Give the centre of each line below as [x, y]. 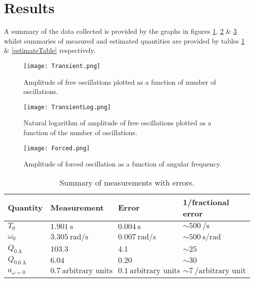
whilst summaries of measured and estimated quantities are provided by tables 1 [124, 40]
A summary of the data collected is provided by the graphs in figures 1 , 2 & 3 [120, 31]
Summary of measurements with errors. [127, 182]
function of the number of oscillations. [80, 132]
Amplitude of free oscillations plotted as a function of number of [120, 82]
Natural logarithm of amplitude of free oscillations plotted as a [117, 123]
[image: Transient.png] [62, 66]
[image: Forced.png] [57, 148]
